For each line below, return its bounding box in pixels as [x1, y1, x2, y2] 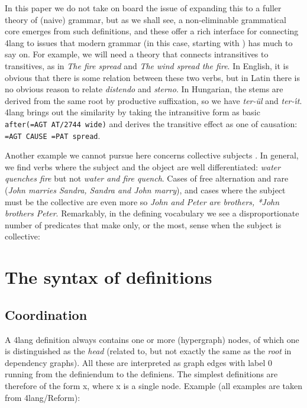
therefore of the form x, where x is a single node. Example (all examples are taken [5, 379, 303, 391]
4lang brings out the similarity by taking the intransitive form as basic [5, 106, 260, 118]
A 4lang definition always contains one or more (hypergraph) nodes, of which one [5, 333, 299, 345]
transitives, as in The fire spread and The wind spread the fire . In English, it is [5, 59, 289, 72]
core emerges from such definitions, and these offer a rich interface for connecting [5, 25, 299, 37]
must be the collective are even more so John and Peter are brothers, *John [5, 195, 280, 208]
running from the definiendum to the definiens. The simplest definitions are [5, 368, 278, 380]
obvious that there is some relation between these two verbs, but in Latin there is [5, 71, 300, 83]
